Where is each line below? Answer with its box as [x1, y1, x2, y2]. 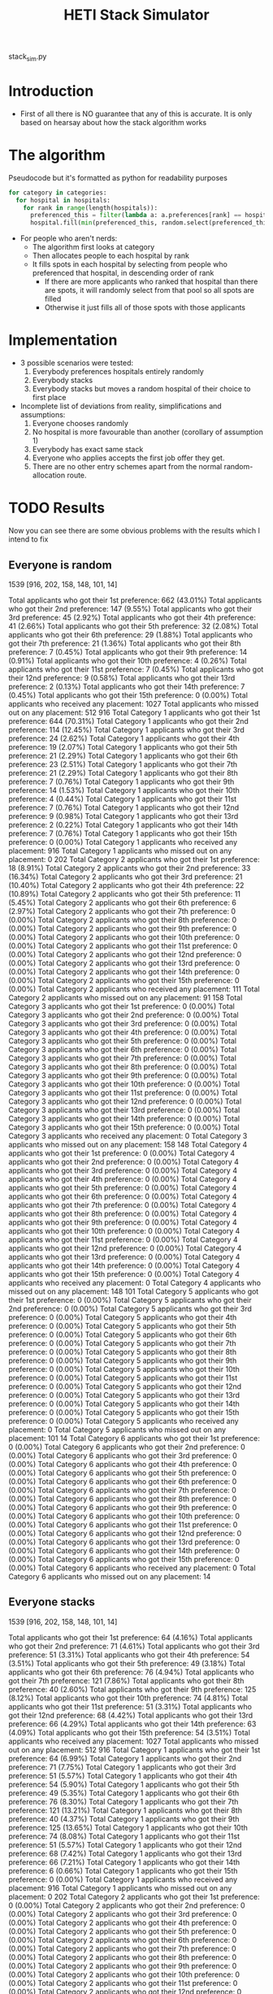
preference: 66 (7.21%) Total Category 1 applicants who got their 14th [8, 1857, 240, 1867]
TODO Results [8, 498, 106, 517]
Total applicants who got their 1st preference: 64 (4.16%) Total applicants [8, 1632, 253, 1642]
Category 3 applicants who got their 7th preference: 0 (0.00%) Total [8, 1053, 237, 1063]
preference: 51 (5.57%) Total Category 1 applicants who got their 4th [8, 1770, 237, 1780]
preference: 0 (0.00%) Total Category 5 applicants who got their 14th [8, 1399, 240, 1408]
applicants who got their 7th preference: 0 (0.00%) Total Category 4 [8, 1199, 237, 1209]
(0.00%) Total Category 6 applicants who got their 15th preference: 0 [8, 1554, 240, 1564]
